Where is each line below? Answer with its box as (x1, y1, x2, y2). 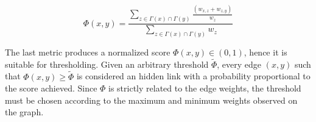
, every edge (217, 57, 262, 70)
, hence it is (244, 46, 287, 59)
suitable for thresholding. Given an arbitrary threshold (5, 57, 209, 70)
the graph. (5, 106, 44, 118)
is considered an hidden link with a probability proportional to (76, 70, 311, 82)
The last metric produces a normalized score (5, 46, 170, 59)
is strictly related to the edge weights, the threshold (108, 82, 301, 95)
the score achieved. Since (5, 82, 97, 95)
